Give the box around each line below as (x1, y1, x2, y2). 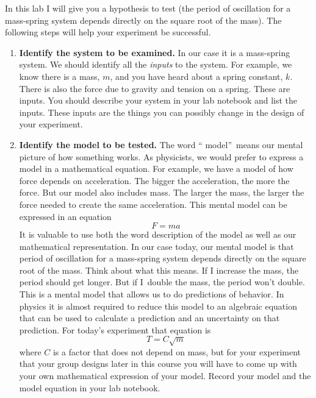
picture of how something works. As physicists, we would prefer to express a (19, 150, 304, 163)
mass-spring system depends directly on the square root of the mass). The (5, 13, 282, 26)
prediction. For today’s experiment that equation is (19, 323, 211, 336)
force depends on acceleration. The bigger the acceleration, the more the (19, 174, 290, 187)
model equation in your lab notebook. (19, 381, 160, 394)
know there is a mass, (19, 69, 100, 82)
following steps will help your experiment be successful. (5, 26, 211, 38)
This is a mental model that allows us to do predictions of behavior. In (19, 288, 284, 300)
